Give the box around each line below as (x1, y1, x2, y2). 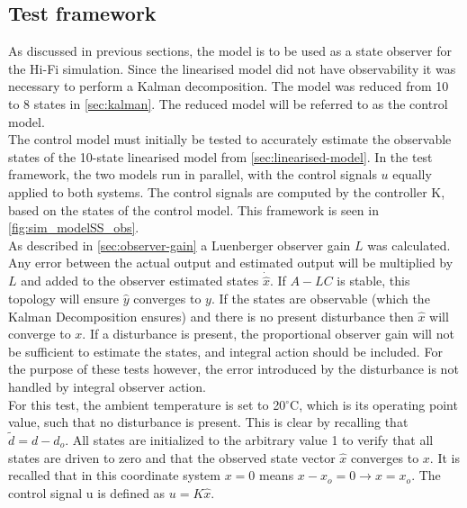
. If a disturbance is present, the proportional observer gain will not (82, 324, 454, 343)
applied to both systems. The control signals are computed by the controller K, (8, 182, 445, 201)
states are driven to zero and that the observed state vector (8, 448, 336, 467)
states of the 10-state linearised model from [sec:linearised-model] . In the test (8, 147, 433, 166)
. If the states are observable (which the (211, 288, 430, 307)
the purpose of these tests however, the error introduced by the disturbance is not (8, 359, 459, 378)
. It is (429, 448, 460, 467)
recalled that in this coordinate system (8, 466, 220, 485)
